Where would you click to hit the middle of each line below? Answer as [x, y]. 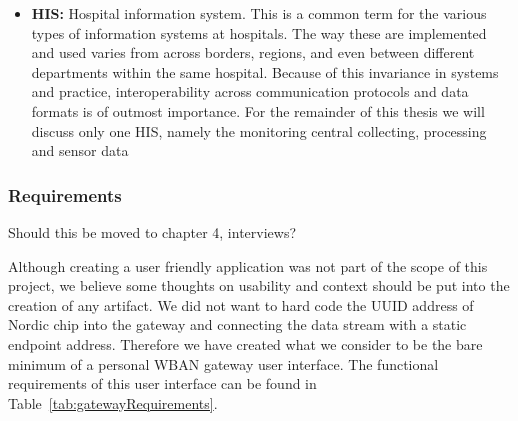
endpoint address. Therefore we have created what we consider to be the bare [245, 343]
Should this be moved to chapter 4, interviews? [152, 231]
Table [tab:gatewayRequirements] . [113, 402]
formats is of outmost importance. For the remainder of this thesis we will [258, 110]
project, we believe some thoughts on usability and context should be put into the [259, 285]
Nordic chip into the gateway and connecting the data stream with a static [237, 324]
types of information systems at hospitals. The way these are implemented [259, 32]
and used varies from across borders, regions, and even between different [253, 52]
